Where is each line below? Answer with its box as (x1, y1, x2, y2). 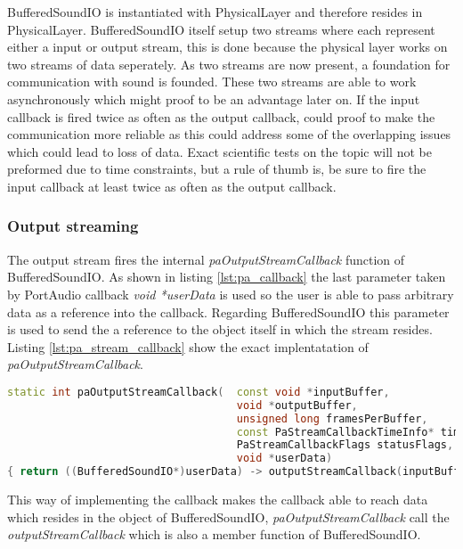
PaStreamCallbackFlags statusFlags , (236, 438, 454, 452)
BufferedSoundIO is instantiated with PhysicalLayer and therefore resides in (7, 3, 423, 20)
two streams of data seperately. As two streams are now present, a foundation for (7, 54, 451, 73)
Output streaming (7, 215, 139, 237)
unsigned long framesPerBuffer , (236, 412, 428, 425)
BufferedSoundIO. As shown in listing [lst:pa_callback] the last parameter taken (7, 267, 446, 286)
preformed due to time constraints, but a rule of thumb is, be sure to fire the (7, 160, 426, 178)
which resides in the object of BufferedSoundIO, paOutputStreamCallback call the (7, 507, 450, 526)
